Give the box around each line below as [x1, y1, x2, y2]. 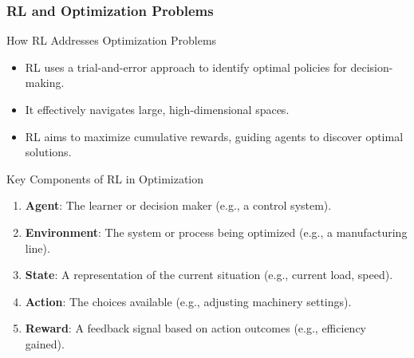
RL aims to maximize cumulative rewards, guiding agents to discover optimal [25, 128, 404, 144]
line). [25, 239, 50, 256]
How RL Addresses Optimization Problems [6, 32, 217, 49]
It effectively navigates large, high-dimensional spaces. [25, 101, 290, 117]
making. [25, 74, 65, 91]
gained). [25, 335, 65, 352]
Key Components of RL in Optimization [6, 170, 204, 187]
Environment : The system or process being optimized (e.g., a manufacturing [25, 223, 408, 240]
